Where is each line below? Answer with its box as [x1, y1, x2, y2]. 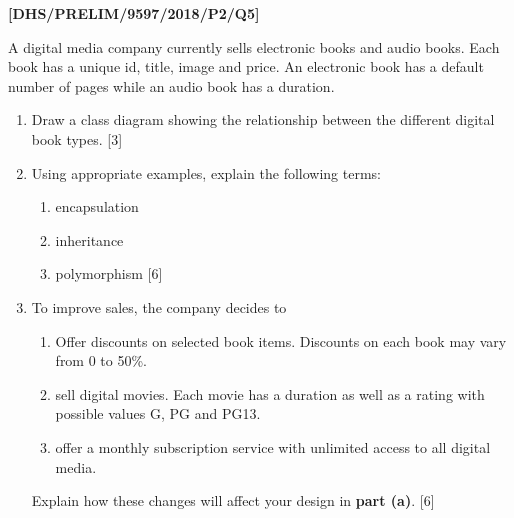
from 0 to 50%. [55, 350, 148, 371]
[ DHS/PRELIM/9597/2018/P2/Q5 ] [8, 3, 260, 23]
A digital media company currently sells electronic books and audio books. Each [8, 36, 500, 57]
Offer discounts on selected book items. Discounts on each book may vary [55, 330, 507, 351]
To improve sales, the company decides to [31, 296, 287, 317]
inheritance [55, 229, 124, 250]
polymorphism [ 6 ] [55, 263, 163, 284]
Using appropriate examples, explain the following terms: [31, 162, 381, 183]
